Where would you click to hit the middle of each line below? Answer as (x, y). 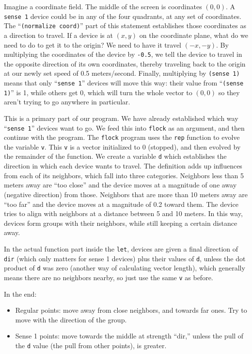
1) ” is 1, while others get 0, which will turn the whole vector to (98, 92)
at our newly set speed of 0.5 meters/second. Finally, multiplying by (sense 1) (122, 73)
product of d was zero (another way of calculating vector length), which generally (125, 268)
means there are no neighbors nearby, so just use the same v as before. (109, 277)
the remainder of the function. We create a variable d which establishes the (115, 156)
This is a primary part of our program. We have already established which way (121, 118)
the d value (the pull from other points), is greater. (91, 345)
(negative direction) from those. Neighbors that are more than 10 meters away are (126, 194)
